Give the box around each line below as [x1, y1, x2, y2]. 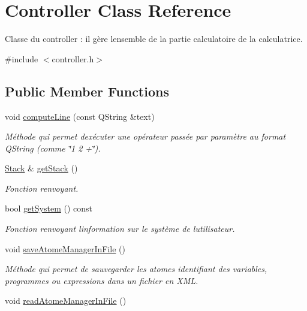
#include [5, 52, 38, 65]
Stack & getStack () [5, 162, 78, 174]
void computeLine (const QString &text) [5, 110, 155, 122]
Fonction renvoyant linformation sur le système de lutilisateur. [5, 222, 235, 235]
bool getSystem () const [5, 202, 92, 215]
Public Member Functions [5, 81, 169, 100]
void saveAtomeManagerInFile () [5, 242, 125, 255]
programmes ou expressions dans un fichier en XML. [5, 274, 198, 286]
